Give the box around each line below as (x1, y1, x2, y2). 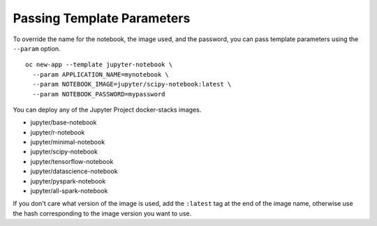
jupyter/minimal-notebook (30, 138, 105, 146)
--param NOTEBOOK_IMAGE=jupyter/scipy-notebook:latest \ (32, 80, 232, 89)
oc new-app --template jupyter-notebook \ (25, 61, 173, 69)
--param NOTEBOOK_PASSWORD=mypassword (32, 90, 165, 98)
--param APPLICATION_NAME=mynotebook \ (32, 70, 169, 78)
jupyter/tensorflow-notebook (30, 157, 114, 165)
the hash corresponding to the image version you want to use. (13, 209, 192, 218)
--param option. (13, 44, 61, 52)
